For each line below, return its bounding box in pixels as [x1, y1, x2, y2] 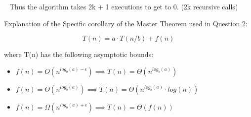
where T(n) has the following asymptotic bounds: [4, 49, 154, 59]
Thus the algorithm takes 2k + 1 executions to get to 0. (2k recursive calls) [9, 1, 238, 11]
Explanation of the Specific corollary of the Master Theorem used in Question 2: [4, 18, 248, 28]
